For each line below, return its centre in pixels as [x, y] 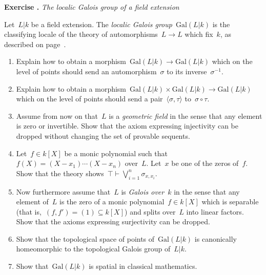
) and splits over [150, 211]
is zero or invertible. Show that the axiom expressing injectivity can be [127, 126]
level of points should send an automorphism [86, 71]
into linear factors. [215, 211]
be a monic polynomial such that [116, 153]
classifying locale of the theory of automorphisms [81, 34]
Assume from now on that [57, 115]
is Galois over [143, 191]
